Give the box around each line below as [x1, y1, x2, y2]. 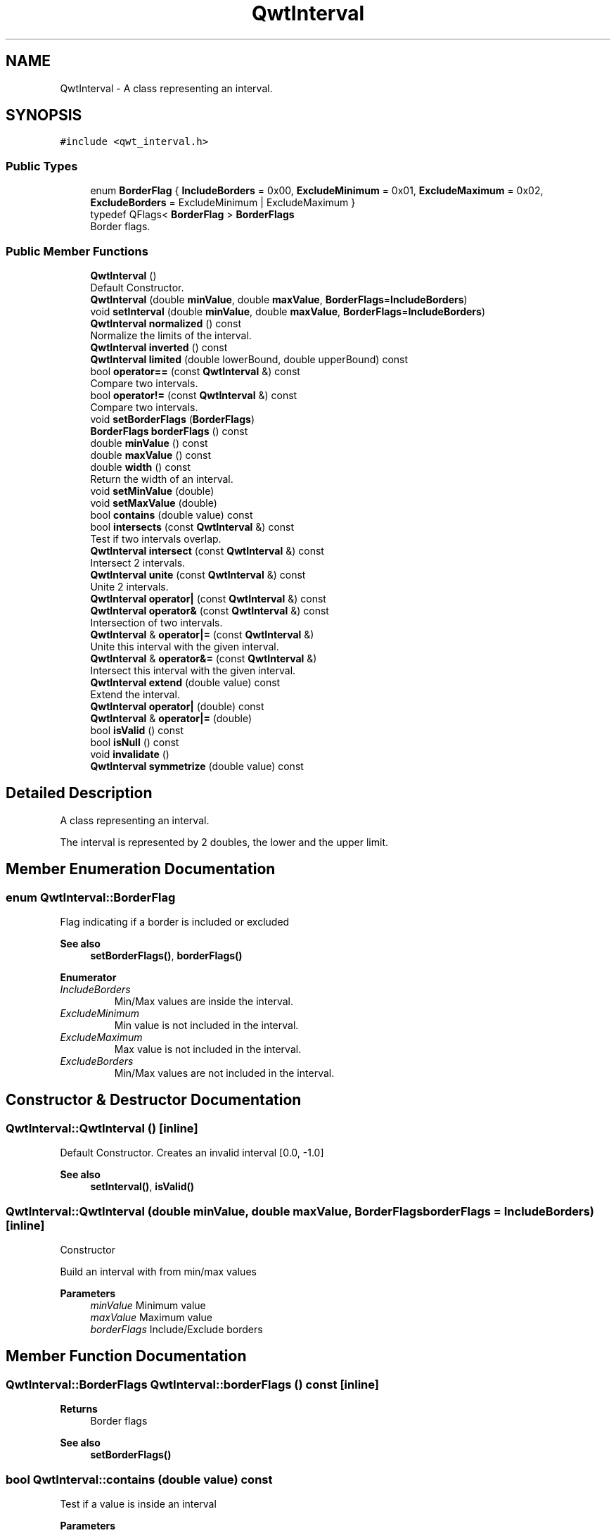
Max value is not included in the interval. [114, 1043, 302, 1055]
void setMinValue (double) [90, 484, 214, 497]
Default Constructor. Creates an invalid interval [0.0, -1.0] [60, 1147, 324, 1159]
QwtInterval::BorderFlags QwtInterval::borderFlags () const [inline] [6, 1377, 379, 1392]
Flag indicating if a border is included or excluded [60, 916, 290, 928]
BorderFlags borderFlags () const [90, 424, 248, 437]
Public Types [6, 158, 78, 173]
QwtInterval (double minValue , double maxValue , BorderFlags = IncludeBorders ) [90, 293, 468, 305]
